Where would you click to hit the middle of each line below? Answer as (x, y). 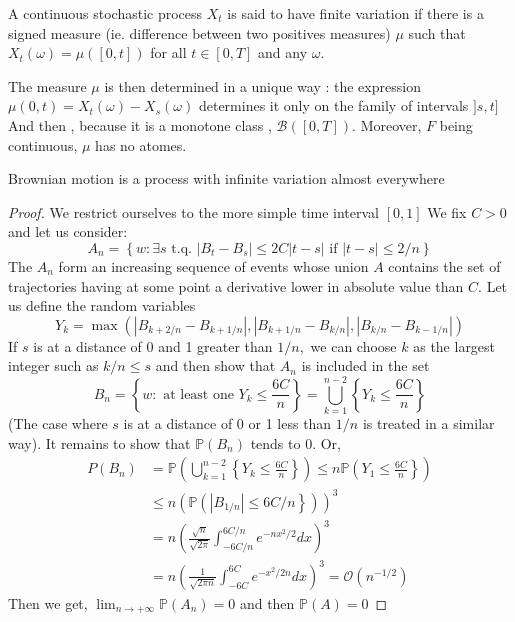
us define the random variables (102, 305)
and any (283, 52)
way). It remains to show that (99, 442)
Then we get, (48, 602)
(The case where (58, 423)
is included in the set (365, 365)
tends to (275, 442)
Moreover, (391, 124)
